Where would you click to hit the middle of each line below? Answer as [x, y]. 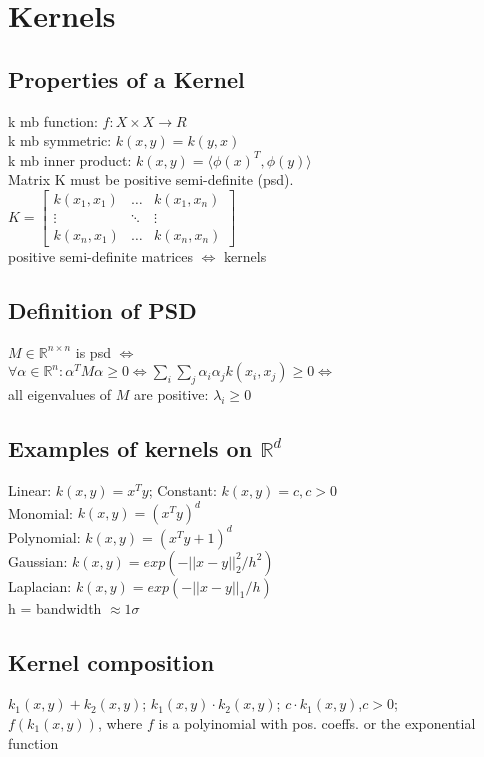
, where [120, 723]
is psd [93, 351]
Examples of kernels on [130, 448]
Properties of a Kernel [126, 78]
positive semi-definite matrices [100, 256]
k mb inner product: [70, 159]
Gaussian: [38, 560]
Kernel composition [111, 661]
